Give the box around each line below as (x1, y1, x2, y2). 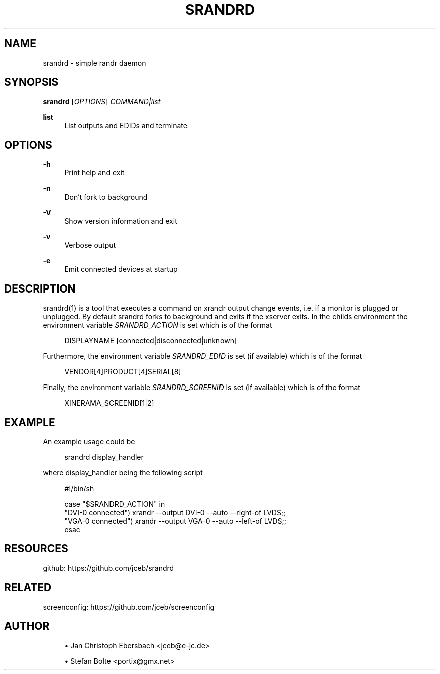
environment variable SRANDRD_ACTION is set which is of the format (43, 321, 272, 330)
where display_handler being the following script (43, 468, 203, 477)
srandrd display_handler (64, 452, 144, 461)
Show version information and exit (64, 217, 177, 226)
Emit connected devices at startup (64, 265, 178, 274)
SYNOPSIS (4, 76, 59, 89)
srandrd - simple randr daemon (43, 58, 146, 67)
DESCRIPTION (4, 282, 76, 295)
